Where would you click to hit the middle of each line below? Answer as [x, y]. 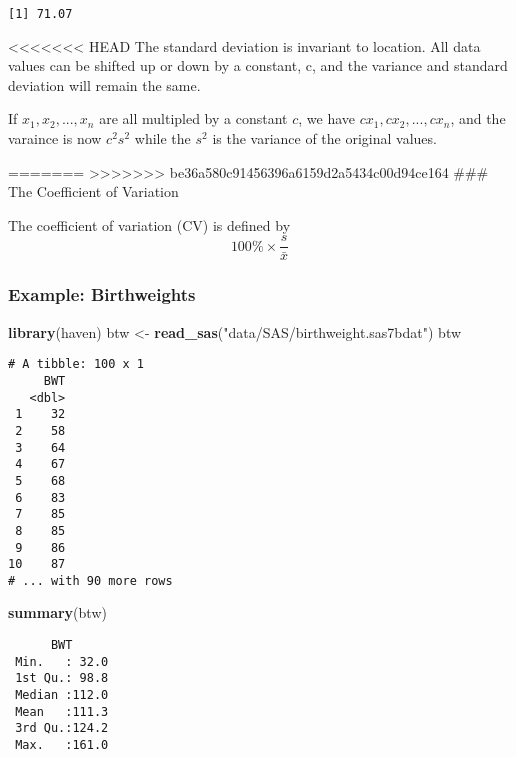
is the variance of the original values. [324, 138]
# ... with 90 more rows [90, 580]
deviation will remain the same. [104, 84]
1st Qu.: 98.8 [62, 678]
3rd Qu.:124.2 [62, 728]
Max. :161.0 [62, 745]
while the [162, 138]
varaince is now [55, 138]
